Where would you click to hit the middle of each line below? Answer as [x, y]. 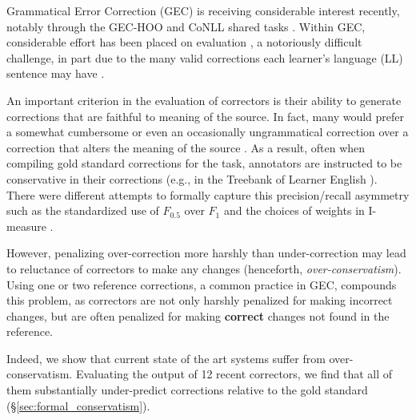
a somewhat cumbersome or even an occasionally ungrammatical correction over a [208, 132]
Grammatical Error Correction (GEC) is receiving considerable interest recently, [203, 10]
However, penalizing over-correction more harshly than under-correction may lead [206, 253]
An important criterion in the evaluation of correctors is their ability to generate [204, 100]
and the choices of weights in [294, 210]
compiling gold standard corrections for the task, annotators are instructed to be [204, 163]
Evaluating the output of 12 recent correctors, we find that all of [234, 374]
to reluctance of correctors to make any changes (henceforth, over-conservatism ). [204, 268]
